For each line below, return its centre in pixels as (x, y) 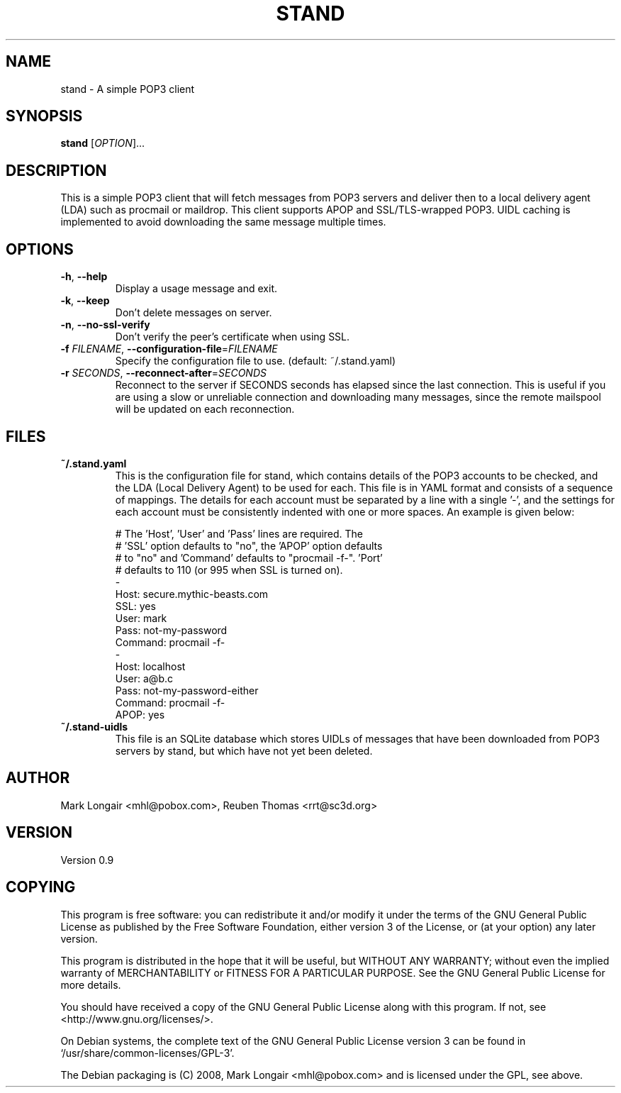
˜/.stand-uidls (94, 726)
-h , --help (84, 277)
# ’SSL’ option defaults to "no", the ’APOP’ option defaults (249, 545)
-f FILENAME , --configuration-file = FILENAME (169, 349)
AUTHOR (38, 778)
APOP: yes (140, 714)
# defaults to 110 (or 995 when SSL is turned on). (229, 570)
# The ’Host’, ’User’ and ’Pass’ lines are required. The (239, 533)
